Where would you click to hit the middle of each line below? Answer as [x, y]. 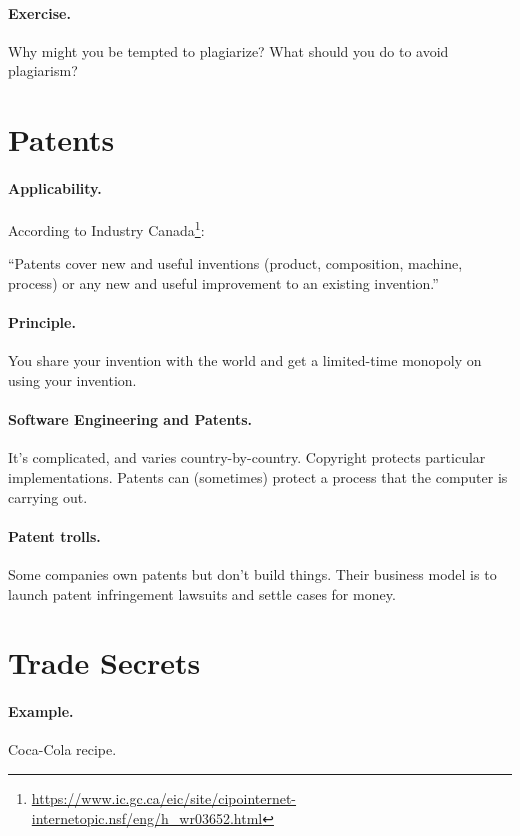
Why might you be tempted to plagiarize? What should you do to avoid [228, 50]
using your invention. [72, 379]
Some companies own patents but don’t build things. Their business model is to [252, 573]
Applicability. [55, 187]
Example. [41, 711]
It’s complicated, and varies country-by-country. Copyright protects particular [247, 457]
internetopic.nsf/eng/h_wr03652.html [147, 817]
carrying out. [48, 496]
